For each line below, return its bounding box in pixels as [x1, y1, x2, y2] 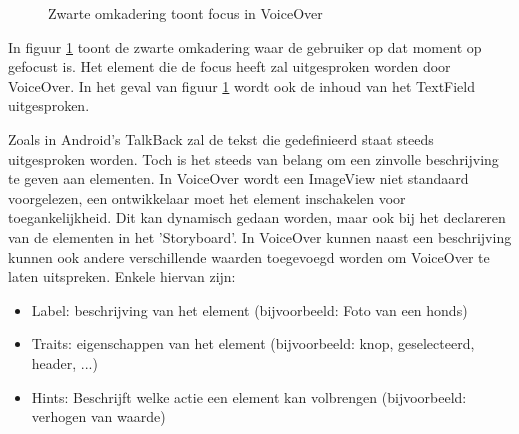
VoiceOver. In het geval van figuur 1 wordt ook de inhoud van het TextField [8, 75, 476, 96]
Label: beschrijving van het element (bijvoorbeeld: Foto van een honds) [31, 299, 468, 320]
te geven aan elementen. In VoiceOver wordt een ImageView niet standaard [8, 168, 469, 189]
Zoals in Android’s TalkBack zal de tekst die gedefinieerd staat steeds [8, 128, 434, 149]
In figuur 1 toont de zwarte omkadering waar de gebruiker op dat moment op [8, 36, 482, 57]
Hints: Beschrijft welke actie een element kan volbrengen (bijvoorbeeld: [31, 386, 467, 407]
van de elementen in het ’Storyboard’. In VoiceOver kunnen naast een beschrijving [8, 226, 512, 247]
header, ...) [31, 352, 98, 373]
